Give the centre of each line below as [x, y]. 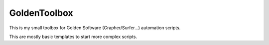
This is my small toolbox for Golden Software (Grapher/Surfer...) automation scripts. [95, 28]
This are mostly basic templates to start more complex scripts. [73, 37]
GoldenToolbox [41, 13]
